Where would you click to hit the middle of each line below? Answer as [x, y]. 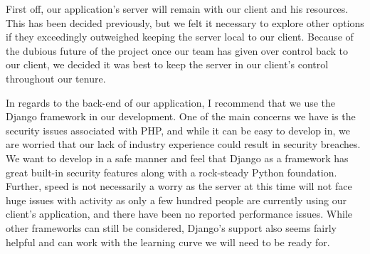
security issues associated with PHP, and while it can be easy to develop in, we [178, 130]
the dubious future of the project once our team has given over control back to [177, 50]
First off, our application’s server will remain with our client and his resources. [177, 9]
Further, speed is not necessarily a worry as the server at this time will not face [179, 186]
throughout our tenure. [56, 78]
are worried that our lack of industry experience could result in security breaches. [183, 144]
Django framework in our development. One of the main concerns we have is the [181, 116]
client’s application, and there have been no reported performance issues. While [179, 214]
